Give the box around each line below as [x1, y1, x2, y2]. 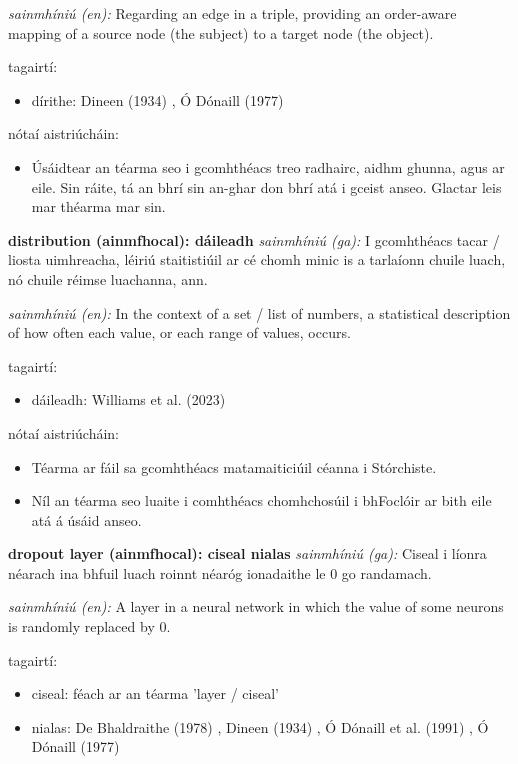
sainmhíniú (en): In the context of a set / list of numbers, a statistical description [8, 302, 511, 323]
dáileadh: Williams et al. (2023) [31, 389, 226, 410]
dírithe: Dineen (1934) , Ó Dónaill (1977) [31, 89, 284, 110]
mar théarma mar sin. [31, 196, 166, 217]
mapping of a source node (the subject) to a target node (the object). [8, 22, 434, 43]
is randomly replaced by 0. [8, 616, 171, 637]
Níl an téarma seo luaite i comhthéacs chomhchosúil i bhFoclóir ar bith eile [31, 490, 492, 511]
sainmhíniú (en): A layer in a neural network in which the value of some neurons [8, 596, 504, 617]
